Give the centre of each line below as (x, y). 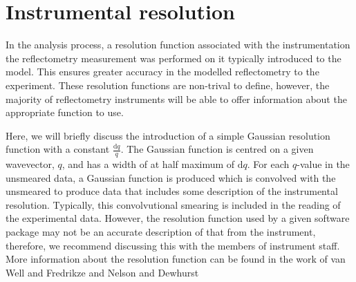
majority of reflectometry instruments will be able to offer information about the (176, 98)
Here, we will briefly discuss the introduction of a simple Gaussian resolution (168, 135)
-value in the (323, 164)
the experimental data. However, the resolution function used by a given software (178, 218)
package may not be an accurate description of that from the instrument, (161, 232)
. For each (268, 164)
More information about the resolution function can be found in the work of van (176, 259)
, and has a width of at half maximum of (148, 164)
